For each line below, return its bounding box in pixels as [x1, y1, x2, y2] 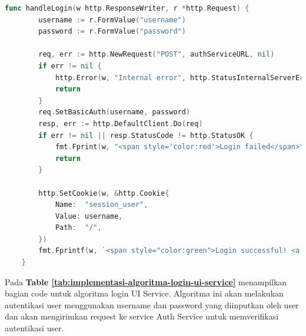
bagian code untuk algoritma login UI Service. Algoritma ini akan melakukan [5, 287, 284, 299]
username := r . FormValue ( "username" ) [38, 15, 186, 24]
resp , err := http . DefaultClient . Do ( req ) [38, 119, 203, 128]
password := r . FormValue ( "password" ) [38, 27, 186, 36]
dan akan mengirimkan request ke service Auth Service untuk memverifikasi [5, 310, 279, 322]
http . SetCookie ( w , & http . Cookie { [38, 189, 169, 197]
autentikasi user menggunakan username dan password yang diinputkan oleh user [5, 298, 299, 311]
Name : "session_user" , [55, 200, 148, 209]
